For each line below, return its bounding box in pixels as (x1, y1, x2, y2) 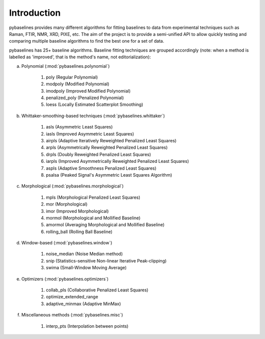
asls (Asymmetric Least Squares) (46, 124, 113, 130)
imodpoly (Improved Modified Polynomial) (46, 88, 131, 94)
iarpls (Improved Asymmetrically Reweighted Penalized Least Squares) (46, 158, 189, 164)
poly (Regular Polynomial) (46, 74, 98, 80)
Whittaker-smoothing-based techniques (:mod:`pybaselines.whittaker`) (21, 113, 165, 119)
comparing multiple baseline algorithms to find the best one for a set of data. (9, 38, 164, 44)
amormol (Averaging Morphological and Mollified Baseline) (46, 222, 165, 228)
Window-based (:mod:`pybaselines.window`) (21, 240, 112, 246)
